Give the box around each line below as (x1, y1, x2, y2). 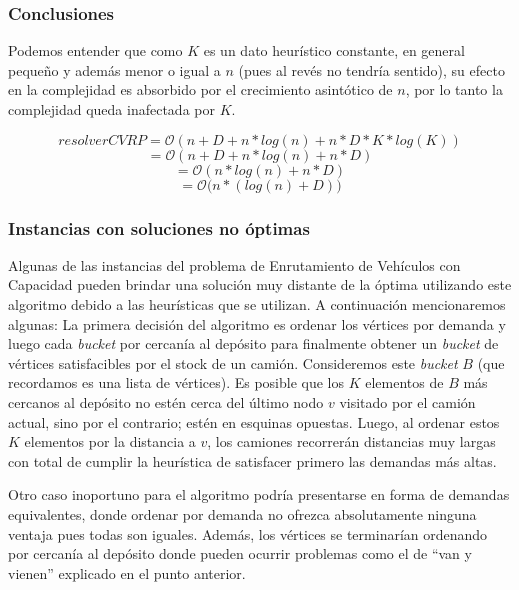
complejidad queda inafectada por (8, 99, 215, 119)
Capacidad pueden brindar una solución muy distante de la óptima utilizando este (8, 274, 512, 295)
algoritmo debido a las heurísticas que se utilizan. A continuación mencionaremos (8, 294, 506, 314)
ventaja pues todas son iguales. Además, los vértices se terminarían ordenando (8, 523, 488, 544)
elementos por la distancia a (24, 431, 196, 452)
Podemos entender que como (8, 40, 183, 61)
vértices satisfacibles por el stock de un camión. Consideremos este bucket (8, 352, 458, 373)
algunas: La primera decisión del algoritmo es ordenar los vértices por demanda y (8, 313, 506, 334)
